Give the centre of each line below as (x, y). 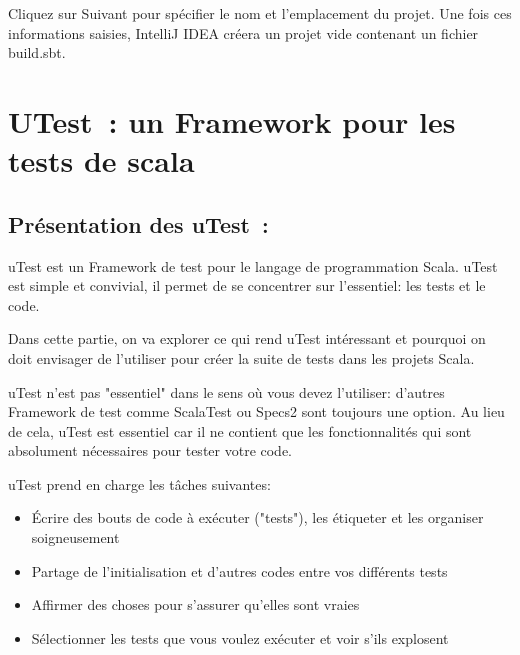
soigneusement (75, 537)
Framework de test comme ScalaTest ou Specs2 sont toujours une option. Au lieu (256, 411)
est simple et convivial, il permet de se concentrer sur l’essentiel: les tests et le (247, 285)
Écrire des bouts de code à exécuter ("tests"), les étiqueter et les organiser (257, 517)
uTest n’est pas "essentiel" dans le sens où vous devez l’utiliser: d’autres (226, 391)
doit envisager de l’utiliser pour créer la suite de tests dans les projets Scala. (241, 357)
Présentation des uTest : (138, 223)
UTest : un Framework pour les (232, 120)
